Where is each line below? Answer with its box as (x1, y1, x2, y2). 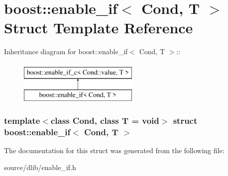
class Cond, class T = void (50, 114, 159, 126)
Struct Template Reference (4, 17, 193, 38)
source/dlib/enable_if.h (4, 162, 76, 172)
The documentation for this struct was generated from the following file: (4, 145, 225, 156)
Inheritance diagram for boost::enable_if (4, 46, 128, 57)
